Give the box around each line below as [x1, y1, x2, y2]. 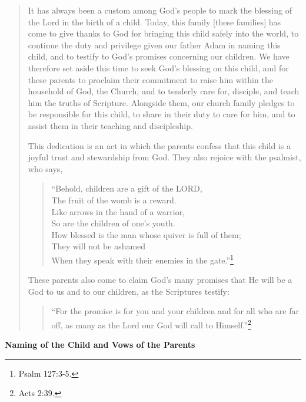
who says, [28, 162, 63, 174]
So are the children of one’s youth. [51, 217, 175, 229]
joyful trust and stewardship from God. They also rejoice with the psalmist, [28, 151, 301, 163]
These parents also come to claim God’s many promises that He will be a [28, 274, 292, 286]
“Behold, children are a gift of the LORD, [51, 182, 202, 195]
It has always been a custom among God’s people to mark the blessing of [28, 4, 292, 16]
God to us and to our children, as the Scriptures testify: [28, 285, 229, 297]
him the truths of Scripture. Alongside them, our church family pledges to [28, 96, 295, 108]
